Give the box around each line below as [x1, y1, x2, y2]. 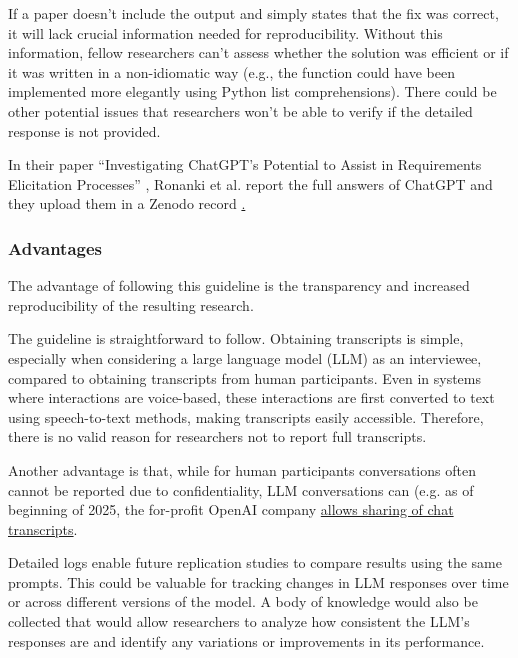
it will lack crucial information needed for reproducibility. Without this [8, 22, 443, 43]
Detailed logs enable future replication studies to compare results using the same [8, 552, 502, 573]
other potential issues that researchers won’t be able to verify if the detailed [8, 100, 473, 121]
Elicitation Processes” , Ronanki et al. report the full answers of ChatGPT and [8, 173, 493, 194]
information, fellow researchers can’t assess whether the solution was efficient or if [8, 42, 509, 63]
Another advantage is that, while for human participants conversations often [8, 459, 476, 480]
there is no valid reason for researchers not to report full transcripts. [8, 426, 427, 447]
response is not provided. [8, 120, 161, 141]
